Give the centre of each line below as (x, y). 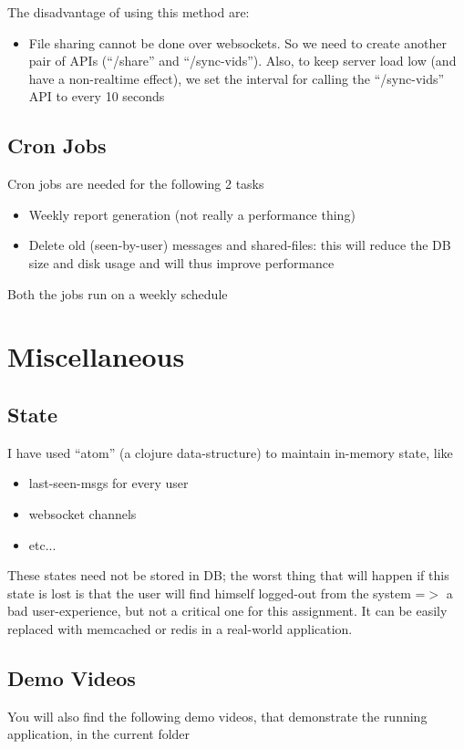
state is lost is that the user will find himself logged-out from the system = (217, 593)
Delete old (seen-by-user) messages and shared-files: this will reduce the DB (240, 245)
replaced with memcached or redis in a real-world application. (180, 628)
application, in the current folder (99, 734)
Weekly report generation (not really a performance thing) (192, 214)
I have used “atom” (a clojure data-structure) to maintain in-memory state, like (230, 452)
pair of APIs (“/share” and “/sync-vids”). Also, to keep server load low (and (242, 61)
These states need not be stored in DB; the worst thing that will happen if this (228, 575)
